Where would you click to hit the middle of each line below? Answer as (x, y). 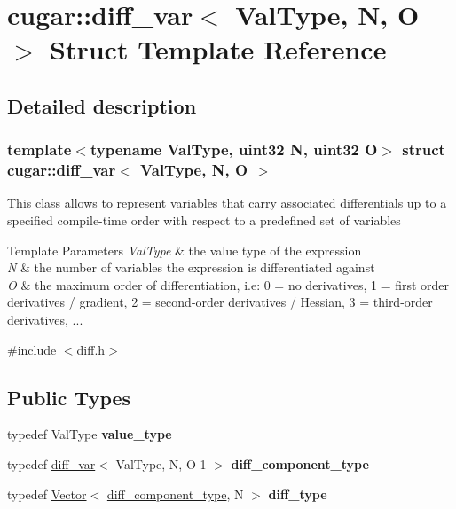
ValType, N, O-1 (161, 464)
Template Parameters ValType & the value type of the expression (185, 250)
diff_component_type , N (175, 493)
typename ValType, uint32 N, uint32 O (234, 149)
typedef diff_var (51, 464)
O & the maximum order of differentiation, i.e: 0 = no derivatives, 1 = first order (228, 284)
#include (32, 349)
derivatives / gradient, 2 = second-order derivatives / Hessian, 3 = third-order (220, 302)
